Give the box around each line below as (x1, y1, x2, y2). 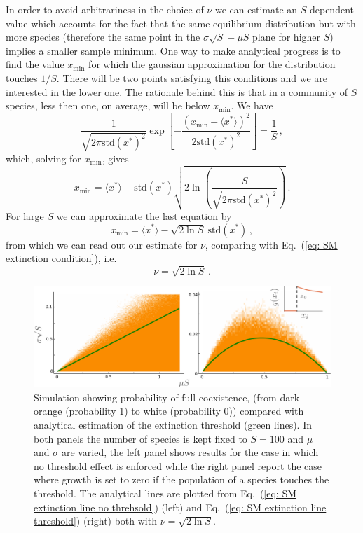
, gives (102, 151, 129, 165)
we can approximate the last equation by (56, 208, 232, 223)
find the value (6, 57, 64, 71)
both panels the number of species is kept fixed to (34, 431, 247, 445)
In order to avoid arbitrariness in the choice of (6, 2, 204, 16)
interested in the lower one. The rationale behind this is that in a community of (6, 84, 348, 99)
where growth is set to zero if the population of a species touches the (34, 472, 329, 487)
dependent (309, 2, 354, 16)
